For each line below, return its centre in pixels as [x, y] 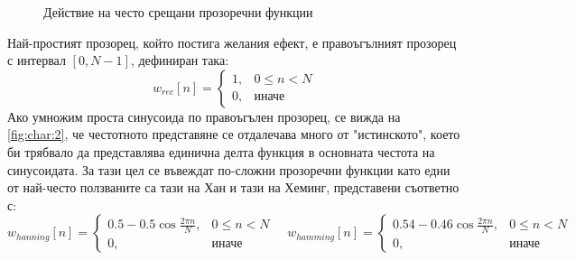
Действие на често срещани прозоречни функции [178, 12]
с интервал [37, 60]
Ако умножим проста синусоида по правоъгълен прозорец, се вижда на [204, 116]
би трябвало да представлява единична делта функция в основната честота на [221, 151]
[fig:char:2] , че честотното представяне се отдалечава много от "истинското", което [234, 134]
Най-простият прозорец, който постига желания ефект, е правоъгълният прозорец [232, 42]
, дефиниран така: [180, 60]
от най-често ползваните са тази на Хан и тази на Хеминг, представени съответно [233, 187]
